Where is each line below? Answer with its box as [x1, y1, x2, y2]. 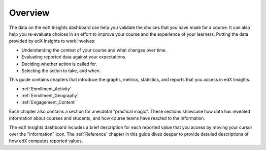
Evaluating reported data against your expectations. [21, 54, 127, 60]
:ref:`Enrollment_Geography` [21, 93, 79, 99]
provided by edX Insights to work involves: [9, 38, 96, 44]
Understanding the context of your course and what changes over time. [21, 47, 167, 53]
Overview [9, 7, 50, 18]
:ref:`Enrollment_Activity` [21, 86, 71, 92]
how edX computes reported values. [9, 138, 83, 144]
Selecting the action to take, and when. [21, 68, 101, 74]
